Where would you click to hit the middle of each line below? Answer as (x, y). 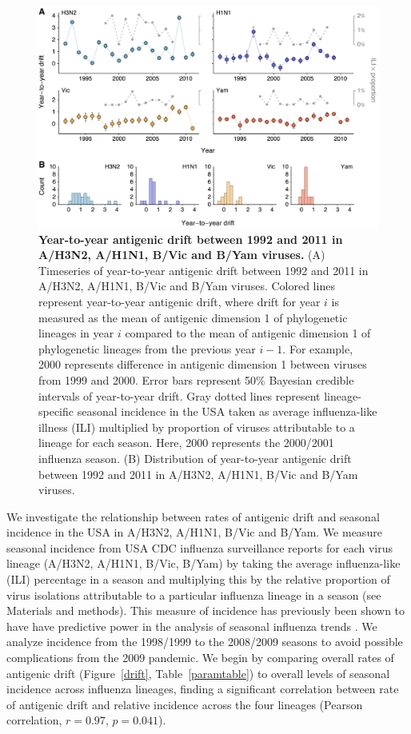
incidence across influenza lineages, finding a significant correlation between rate (203, 689)
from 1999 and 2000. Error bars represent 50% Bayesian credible (196, 379)
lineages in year (76, 333)
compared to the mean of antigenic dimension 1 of (248, 333)
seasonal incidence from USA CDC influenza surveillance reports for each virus (200, 547)
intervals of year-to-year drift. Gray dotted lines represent (180, 395)
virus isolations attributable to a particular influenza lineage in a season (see (194, 594)
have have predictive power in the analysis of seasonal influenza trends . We (192, 626)
